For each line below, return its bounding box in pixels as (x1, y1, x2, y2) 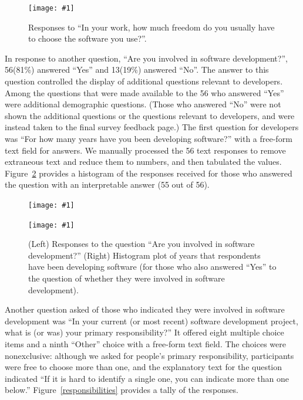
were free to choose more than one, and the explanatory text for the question (5, 361, 282, 373)
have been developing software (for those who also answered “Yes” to (28, 260, 277, 273)
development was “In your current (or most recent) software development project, (5, 314, 298, 327)
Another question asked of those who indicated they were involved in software (5, 303, 285, 316)
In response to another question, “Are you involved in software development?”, (5, 52, 288, 64)
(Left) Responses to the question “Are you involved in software (28, 238, 255, 250)
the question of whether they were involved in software (28, 272, 225, 284)
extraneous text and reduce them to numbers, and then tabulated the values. (5, 155, 282, 168)
